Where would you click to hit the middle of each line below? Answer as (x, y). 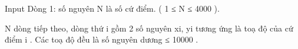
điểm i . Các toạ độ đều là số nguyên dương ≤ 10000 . (102, 39)
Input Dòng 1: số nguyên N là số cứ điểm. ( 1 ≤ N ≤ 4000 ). (112, 8)
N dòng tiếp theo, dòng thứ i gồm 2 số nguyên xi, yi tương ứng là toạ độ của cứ (149, 28)
